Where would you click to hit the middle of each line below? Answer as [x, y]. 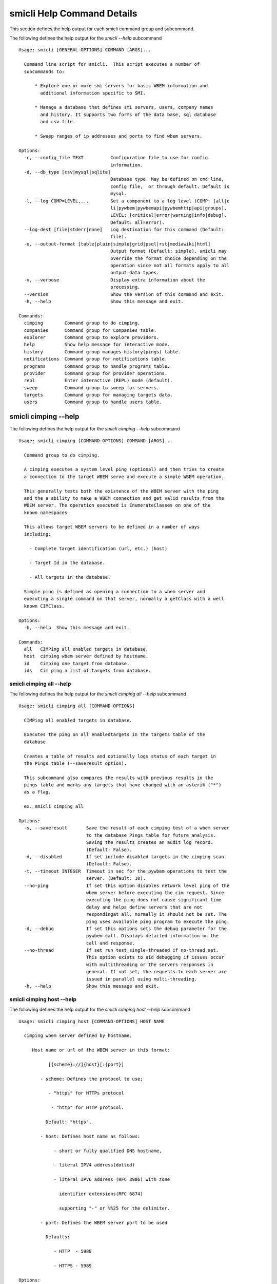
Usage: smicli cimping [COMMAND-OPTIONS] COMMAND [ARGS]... [96, 441]
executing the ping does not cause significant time [154, 900]
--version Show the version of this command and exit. [124, 294]
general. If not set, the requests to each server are [156, 972]
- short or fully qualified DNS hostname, [108, 1151]
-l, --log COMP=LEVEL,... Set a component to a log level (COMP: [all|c [127, 201]
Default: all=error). [138, 222]
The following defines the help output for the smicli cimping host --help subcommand [100, 1010]
